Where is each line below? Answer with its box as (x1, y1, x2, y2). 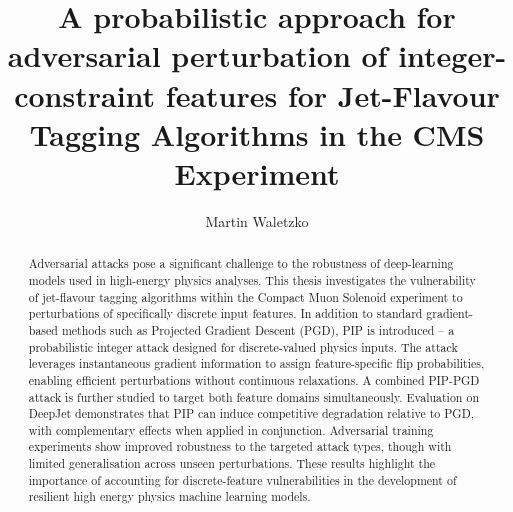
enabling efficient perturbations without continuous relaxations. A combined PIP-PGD (28, 371, 480, 388)
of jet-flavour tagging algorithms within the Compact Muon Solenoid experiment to (28, 288, 463, 305)
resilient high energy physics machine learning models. (28, 488, 311, 505)
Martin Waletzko (205, 210, 309, 231)
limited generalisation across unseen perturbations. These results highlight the (28, 455, 436, 472)
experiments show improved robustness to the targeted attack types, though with (28, 438, 452, 455)
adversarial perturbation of (7, 35, 388, 76)
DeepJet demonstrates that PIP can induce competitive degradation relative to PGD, (28, 405, 475, 422)
